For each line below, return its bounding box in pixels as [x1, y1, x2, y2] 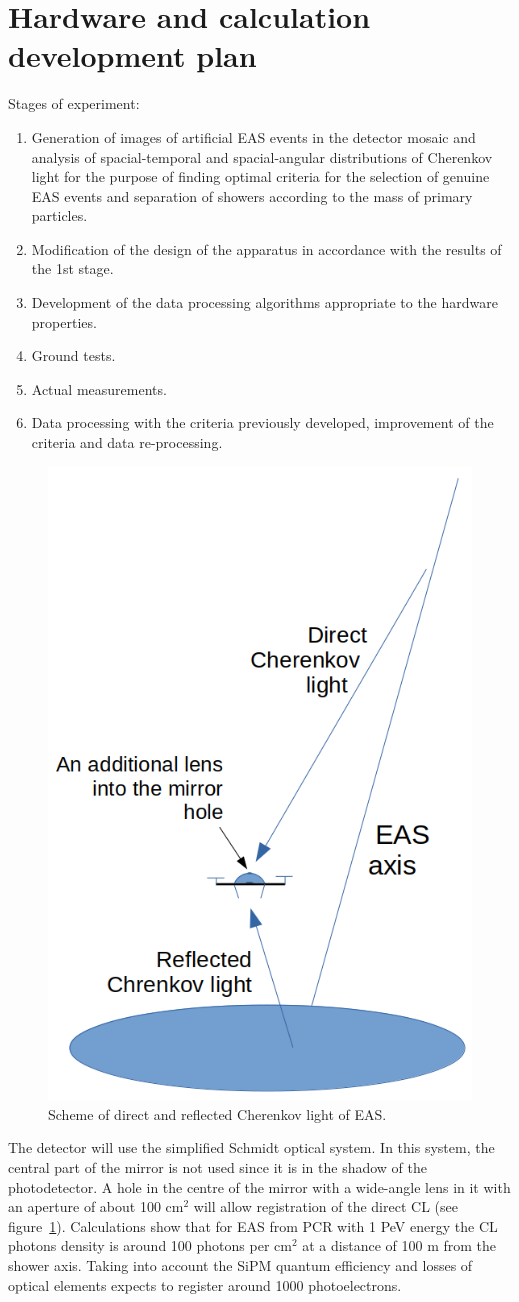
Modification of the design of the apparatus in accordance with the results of [31, 238, 502, 259]
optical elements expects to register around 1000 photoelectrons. [8, 1274, 402, 1295]
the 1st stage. [31, 258, 114, 279]
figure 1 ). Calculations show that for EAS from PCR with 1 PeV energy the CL [8, 1215, 498, 1236]
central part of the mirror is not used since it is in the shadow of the [8, 1156, 428, 1177]
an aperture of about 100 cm [8, 1196, 184, 1217]
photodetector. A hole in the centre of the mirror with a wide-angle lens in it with [8, 1176, 511, 1197]
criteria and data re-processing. [31, 432, 223, 453]
